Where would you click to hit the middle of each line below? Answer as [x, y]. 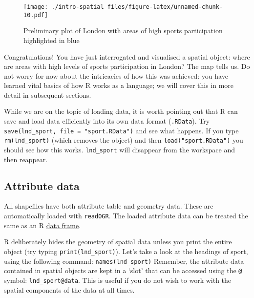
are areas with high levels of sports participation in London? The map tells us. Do [127, 66]
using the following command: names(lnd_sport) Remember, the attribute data [124, 261]
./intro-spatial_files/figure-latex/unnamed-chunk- [137, 7]
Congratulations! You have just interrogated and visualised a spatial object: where [127, 56]
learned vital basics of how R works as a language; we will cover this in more [119, 85]
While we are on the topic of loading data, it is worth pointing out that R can [121, 111]
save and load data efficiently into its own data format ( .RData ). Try [107, 121]
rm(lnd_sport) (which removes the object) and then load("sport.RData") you [124, 140]
